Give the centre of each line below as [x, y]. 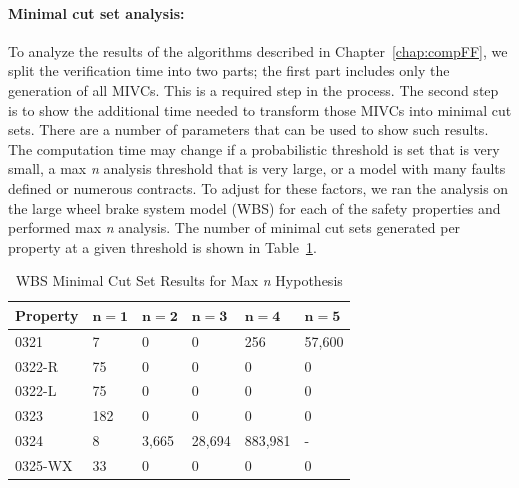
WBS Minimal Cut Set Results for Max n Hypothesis [179, 280]
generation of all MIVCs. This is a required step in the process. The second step [253, 89]
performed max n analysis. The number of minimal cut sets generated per [234, 227]
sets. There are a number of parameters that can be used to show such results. [248, 129]
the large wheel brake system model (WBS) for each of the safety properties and [254, 207]
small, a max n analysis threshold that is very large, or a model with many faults [257, 168]
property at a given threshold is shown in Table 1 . [162, 246]
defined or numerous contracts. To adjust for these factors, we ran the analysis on [258, 187]
